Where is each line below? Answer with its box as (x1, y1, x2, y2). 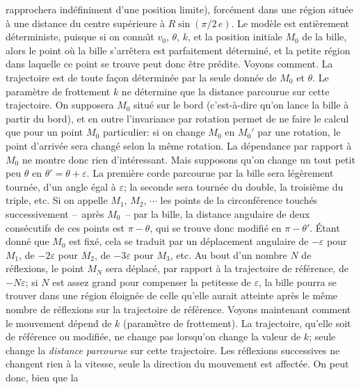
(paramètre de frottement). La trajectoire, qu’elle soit (123, 315, 351, 330)
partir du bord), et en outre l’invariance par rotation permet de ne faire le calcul (6, 111, 349, 125)
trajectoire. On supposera (6, 97, 114, 112)
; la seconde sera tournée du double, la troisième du (123, 179, 344, 193)
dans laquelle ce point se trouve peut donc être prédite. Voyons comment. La (6, 56, 333, 71)
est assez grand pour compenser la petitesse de (52, 274, 251, 289)
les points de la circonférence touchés (160, 193, 318, 207)
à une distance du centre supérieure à (6, 15, 165, 30)
